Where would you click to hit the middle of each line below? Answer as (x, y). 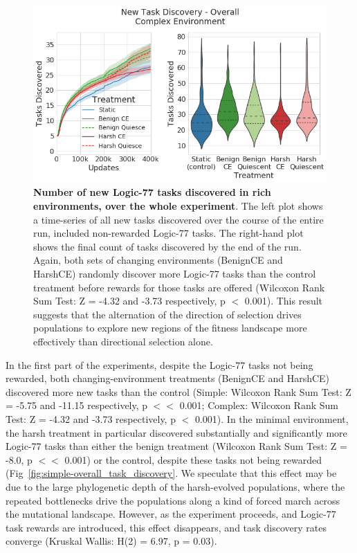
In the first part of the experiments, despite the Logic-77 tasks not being (159, 364)
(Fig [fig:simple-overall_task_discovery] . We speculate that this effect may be (171, 473)
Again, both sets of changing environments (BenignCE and (158, 260)
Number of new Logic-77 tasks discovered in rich (152, 192)
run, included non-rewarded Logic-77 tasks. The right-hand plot (168, 233)
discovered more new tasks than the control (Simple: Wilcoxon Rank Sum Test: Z (178, 391)
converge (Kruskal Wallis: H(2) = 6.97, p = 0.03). (111, 541)
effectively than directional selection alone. (123, 341)
